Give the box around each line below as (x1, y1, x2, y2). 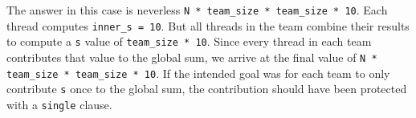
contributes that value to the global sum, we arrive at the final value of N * (6, 48, 377, 65)
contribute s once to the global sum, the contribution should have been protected (6, 80, 407, 97)
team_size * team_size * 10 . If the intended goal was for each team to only (6, 64, 390, 81)
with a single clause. (6, 96, 112, 112)
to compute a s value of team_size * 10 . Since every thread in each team (6, 33, 372, 50)
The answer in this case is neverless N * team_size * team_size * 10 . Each (6, 2, 388, 18)
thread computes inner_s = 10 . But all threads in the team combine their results (6, 17, 410, 34)
